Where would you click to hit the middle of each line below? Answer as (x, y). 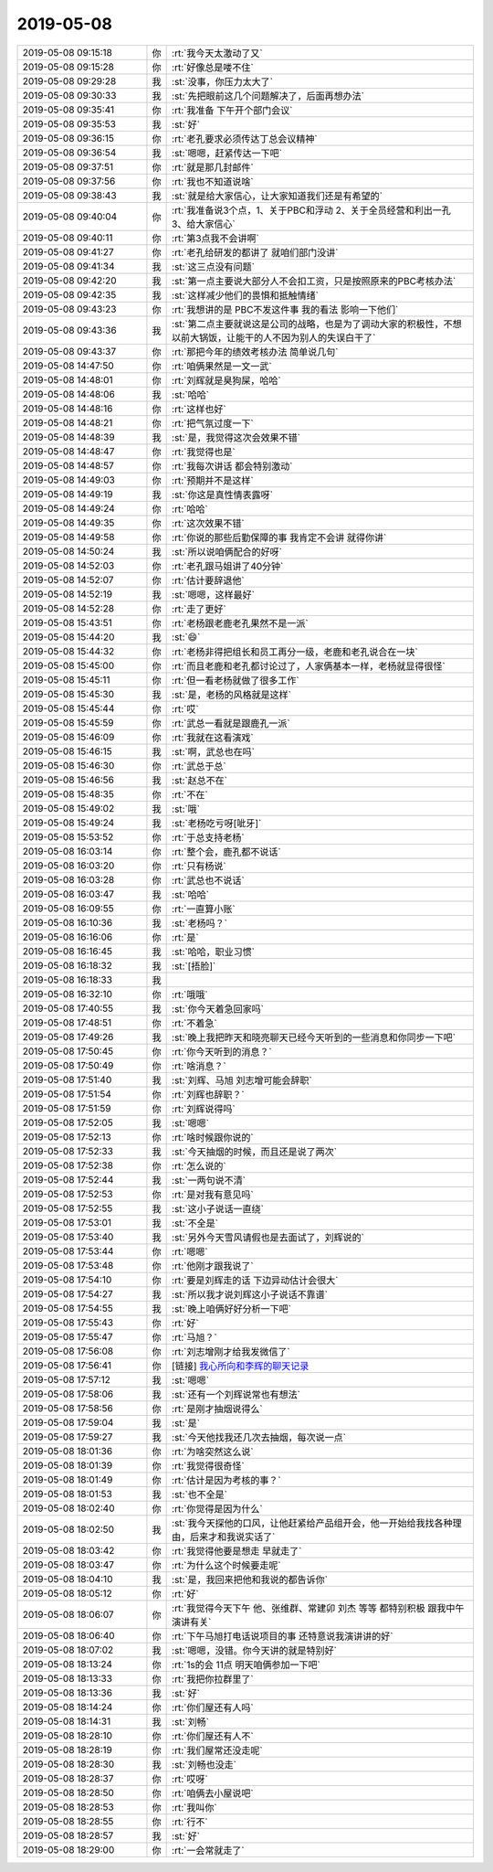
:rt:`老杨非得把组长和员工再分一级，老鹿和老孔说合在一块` (295, 652)
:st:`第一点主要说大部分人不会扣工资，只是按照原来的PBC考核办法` (314, 281)
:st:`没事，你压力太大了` (223, 81)
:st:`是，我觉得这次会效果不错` (236, 437)
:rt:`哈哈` (190, 509)
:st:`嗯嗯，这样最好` (214, 594)
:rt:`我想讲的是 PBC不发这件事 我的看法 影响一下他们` (285, 309)
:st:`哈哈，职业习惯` (214, 952)
